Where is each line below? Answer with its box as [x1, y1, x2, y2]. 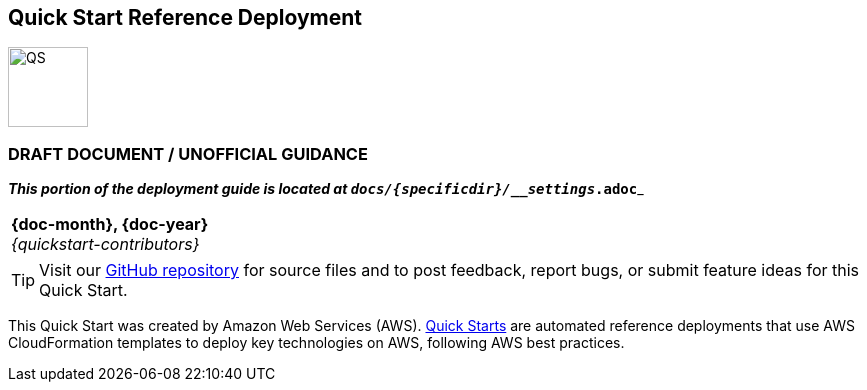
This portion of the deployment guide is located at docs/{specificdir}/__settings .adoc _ [8, 180, 644, 198]
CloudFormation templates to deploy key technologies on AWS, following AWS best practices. [8, 334, 625, 352]
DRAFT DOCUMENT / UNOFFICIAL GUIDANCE [8, 143, 368, 164]
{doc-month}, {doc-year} [11, 214, 209, 235]
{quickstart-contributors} [11, 234, 200, 255]
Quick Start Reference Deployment [8, 5, 363, 30]
